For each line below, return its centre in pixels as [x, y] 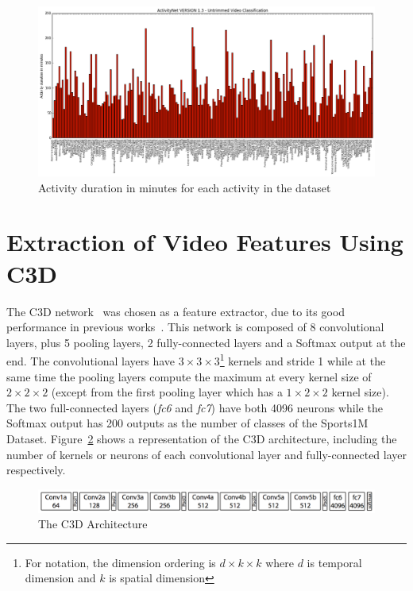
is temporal [334, 562]
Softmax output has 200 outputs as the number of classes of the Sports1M [187, 423]
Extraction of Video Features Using [205, 242]
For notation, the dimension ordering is [120, 562]
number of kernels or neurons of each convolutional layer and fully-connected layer [207, 454]
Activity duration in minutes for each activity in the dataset [185, 187]
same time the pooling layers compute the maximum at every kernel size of [189, 376]
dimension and [60, 578]
